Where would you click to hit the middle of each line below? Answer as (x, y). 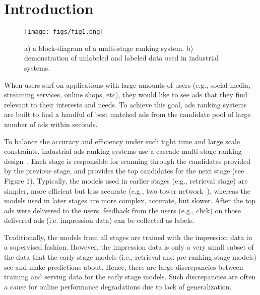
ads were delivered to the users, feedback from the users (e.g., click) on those (122, 210)
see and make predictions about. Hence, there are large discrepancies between (124, 267)
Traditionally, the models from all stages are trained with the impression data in (128, 237)
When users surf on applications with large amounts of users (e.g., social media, (127, 84)
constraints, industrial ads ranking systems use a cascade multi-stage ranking (123, 151)
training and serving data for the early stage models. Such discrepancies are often (130, 277)
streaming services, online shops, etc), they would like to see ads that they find (126, 95)
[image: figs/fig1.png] (64, 32)
